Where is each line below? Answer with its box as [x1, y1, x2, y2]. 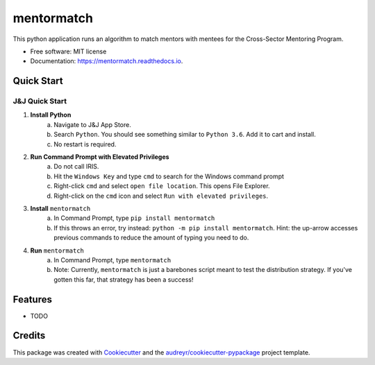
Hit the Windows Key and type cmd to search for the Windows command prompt [53, 172, 285, 180]
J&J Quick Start [12, 96, 67, 106]
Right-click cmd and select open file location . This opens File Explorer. [53, 182, 270, 190]
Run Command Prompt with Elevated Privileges [30, 153, 169, 161]
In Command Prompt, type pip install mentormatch [53, 214, 215, 222]
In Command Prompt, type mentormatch [53, 255, 172, 264]
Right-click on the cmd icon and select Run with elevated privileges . [53, 192, 269, 200]
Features [12, 294, 52, 305]
